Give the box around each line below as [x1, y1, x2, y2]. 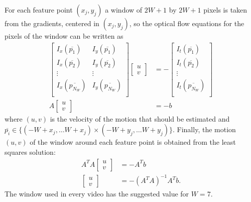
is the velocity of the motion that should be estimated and [50, 113, 230, 124]
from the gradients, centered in [5, 18, 99, 28]
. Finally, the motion [173, 124, 236, 135]
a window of [105, 5, 143, 15]
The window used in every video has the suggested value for [5, 188, 189, 199]
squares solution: [5, 147, 56, 157]
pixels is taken [203, 5, 247, 15]
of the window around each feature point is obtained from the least [30, 137, 236, 147]
